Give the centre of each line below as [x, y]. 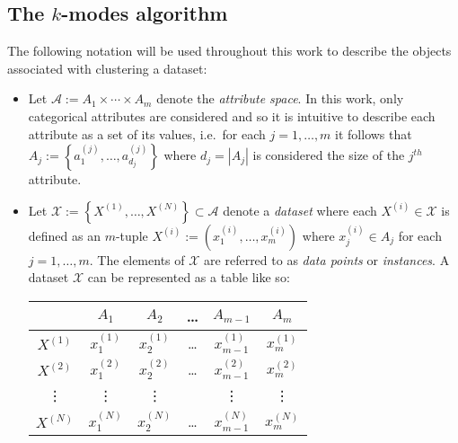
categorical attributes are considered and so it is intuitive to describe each [232, 115]
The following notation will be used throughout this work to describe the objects [229, 51]
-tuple [132, 235]
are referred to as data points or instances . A [327, 259]
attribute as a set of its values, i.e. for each [147, 133]
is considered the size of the [329, 155]
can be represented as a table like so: [189, 277]
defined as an [64, 235]
